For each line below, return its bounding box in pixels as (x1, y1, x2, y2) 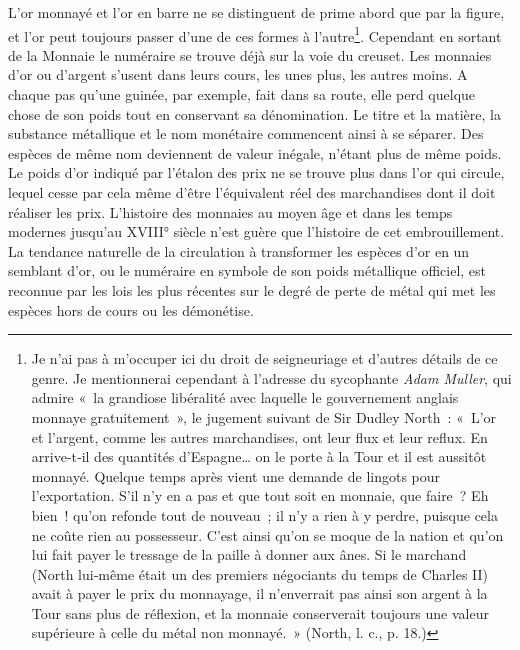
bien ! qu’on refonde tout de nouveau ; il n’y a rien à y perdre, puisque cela (31, 504, 498, 525)
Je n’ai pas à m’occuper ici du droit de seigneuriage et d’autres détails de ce (31, 348, 498, 369)
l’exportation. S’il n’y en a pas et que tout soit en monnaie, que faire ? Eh (31, 485, 489, 506)
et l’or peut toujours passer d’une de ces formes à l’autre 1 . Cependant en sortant (8, 22, 502, 46)
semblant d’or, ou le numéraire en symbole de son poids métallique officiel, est (8, 260, 487, 281)
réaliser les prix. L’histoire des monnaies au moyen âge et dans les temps (8, 201, 453, 222)
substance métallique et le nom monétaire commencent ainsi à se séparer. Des (8, 123, 484, 144)
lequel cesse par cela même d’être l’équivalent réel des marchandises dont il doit (8, 182, 496, 202)
